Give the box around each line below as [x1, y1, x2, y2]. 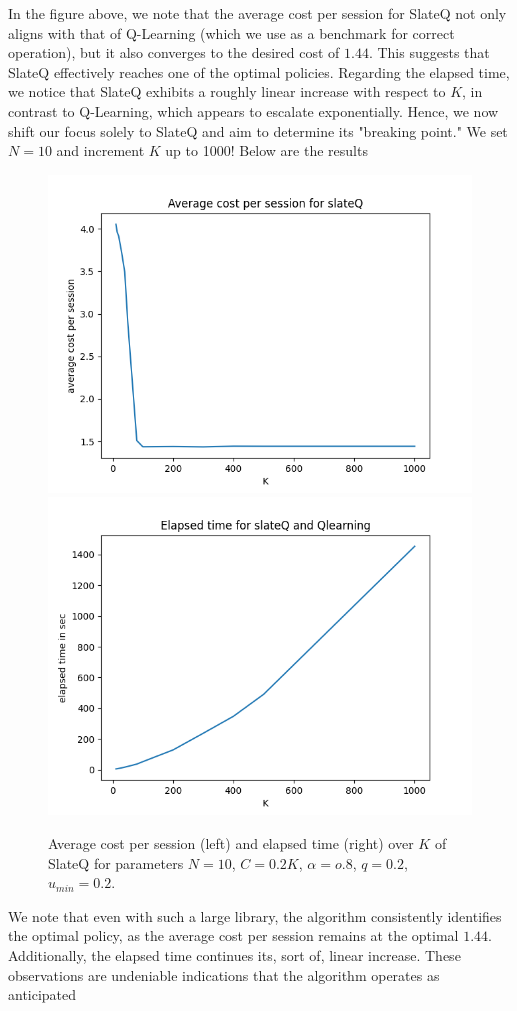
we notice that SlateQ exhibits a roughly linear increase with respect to [8, 81, 446, 102]
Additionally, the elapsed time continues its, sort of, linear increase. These [8, 944, 461, 965]
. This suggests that [368, 42, 490, 63]
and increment [56, 140, 145, 161]
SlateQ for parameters [48, 852, 184, 873]
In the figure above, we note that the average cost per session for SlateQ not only [8, 3, 507, 23]
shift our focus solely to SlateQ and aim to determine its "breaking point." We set [8, 120, 508, 141]
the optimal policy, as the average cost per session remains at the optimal [8, 925, 459, 946]
